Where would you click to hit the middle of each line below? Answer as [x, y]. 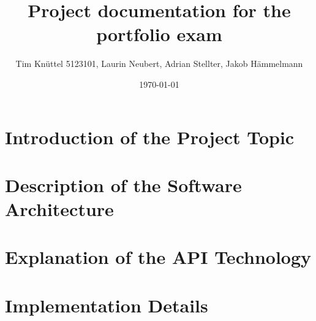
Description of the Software [123, 184]
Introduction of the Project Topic [150, 137]
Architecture [59, 209]
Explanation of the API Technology [158, 257]
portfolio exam [159, 34]
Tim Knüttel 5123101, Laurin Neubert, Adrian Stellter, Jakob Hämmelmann [159, 64]
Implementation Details [107, 305]
